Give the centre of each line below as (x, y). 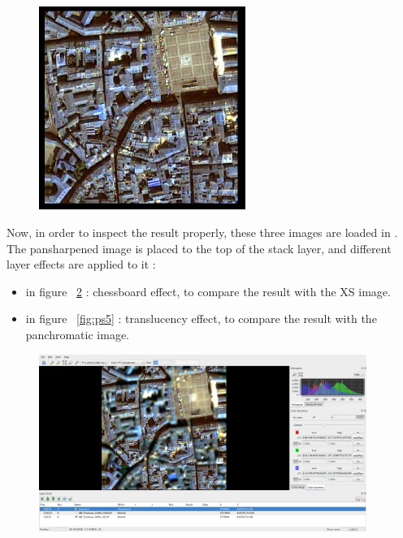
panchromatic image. (78, 335)
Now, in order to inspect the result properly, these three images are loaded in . (202, 232)
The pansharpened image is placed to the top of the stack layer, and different (199, 248)
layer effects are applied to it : (81, 264)
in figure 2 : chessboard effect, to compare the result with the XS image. (208, 291)
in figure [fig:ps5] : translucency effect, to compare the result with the (201, 318)
